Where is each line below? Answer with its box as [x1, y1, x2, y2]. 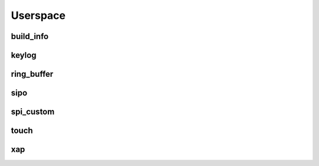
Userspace [11, 9, 66, 22]
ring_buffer [11, 69, 54, 79]
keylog [11, 50, 37, 60]
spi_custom [11, 107, 55, 117]
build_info [11, 31, 49, 41]
